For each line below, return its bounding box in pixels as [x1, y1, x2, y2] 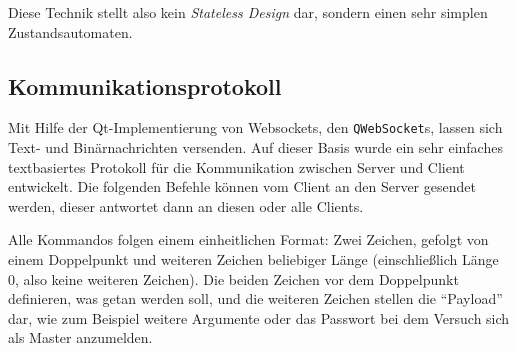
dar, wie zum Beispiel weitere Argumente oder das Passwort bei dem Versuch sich [8, 307, 510, 328]
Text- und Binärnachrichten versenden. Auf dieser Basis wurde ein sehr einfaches [8, 137, 503, 158]
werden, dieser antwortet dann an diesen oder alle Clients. [8, 195, 364, 216]
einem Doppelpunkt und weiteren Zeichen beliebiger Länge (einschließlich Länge [8, 249, 499, 270]
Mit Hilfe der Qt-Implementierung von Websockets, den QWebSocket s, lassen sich [8, 117, 503, 138]
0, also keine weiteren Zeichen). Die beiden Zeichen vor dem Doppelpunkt [8, 268, 459, 289]
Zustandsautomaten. [8, 21, 133, 42]
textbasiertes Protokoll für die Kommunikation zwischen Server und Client [8, 156, 465, 177]
